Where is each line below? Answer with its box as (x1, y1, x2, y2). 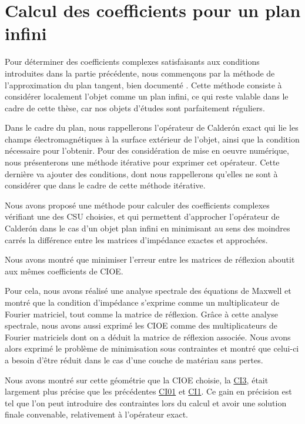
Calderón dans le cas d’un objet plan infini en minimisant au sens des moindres (5, 222, 290, 234)
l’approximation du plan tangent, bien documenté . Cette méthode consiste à (5, 78, 282, 91)
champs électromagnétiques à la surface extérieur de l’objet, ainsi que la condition (5, 132, 300, 145)
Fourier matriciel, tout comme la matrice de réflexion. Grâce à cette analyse (5, 307, 278, 320)
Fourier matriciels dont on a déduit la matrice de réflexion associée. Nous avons (5, 330, 291, 343)
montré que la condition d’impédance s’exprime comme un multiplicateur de (5, 296, 280, 308)
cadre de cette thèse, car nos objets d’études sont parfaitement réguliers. (5, 101, 265, 114)
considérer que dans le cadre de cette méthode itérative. (5, 179, 206, 191)
